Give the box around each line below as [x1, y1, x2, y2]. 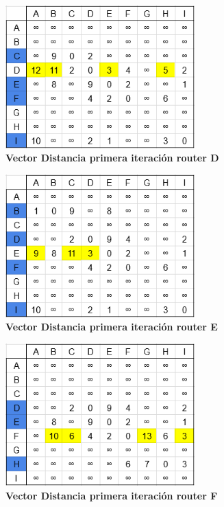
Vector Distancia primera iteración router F [5, 488, 218, 502]
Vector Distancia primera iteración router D [5, 150, 219, 165]
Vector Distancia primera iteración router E [5, 319, 218, 334]
